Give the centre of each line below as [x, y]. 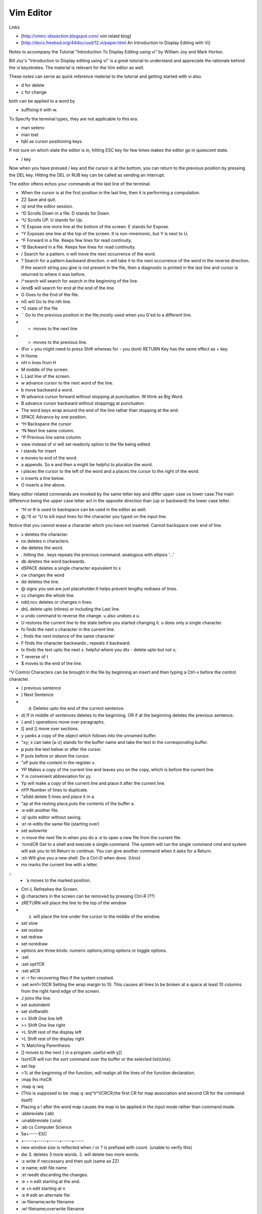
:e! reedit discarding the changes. [55, 1175]
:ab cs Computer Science [47, 1127]
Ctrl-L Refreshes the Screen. [50, 889]
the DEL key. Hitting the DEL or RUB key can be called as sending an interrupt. [87, 175]
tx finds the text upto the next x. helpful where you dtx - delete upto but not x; [99, 650]
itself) [27, 1100]
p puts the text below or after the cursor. [61, 749]
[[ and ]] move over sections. [50, 729]
